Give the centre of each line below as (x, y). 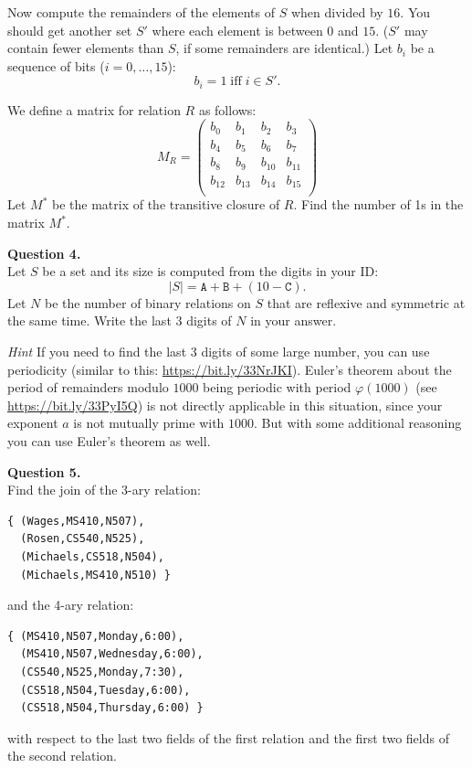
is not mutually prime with (149, 423)
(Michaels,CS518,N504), (92, 556)
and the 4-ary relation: (71, 605)
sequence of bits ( (56, 65)
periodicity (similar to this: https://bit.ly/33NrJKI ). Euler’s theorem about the (230, 369)
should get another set (70, 30)
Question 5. (44, 471)
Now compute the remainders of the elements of (142, 12)
